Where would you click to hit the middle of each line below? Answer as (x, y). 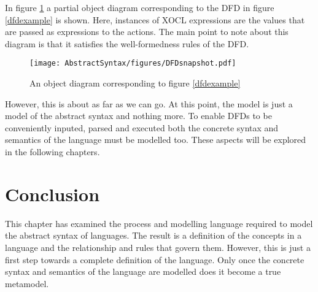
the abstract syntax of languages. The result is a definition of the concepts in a (153, 235)
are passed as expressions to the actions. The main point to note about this (147, 32)
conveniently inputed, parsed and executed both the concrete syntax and (142, 127)
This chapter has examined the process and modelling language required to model (159, 223)
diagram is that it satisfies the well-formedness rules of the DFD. (127, 43)
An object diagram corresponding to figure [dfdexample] (135, 83)
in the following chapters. (52, 152)
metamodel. (27, 283)
